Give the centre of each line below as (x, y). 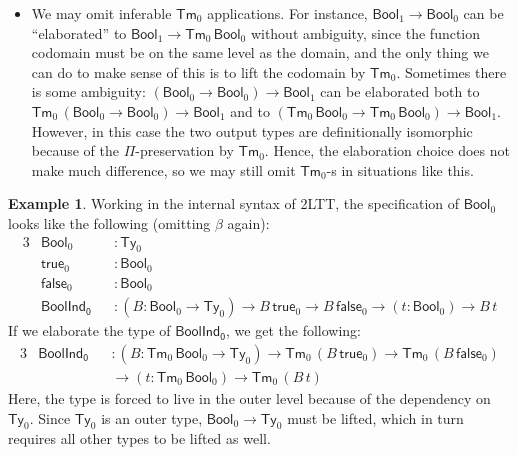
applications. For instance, (287, 13)
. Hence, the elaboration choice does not (387, 150)
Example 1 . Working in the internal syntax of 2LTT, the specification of (234, 203)
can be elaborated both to (400, 91)
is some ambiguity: (88, 91)
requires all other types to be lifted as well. (139, 438)
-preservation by (184, 150)
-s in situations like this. (400, 169)
